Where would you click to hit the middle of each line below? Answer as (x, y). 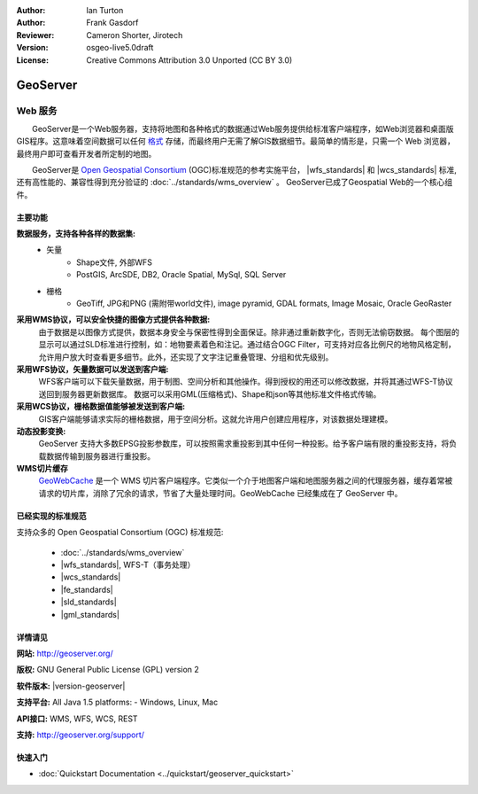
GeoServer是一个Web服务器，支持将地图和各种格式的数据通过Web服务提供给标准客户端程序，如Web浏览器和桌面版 (243, 128)
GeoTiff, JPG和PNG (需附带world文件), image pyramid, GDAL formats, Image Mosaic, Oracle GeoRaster (264, 304)
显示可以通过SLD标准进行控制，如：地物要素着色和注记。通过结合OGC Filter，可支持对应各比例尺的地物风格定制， (247, 345)
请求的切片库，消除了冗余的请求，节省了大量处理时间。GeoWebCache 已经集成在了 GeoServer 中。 (220, 493)
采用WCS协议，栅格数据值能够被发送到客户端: (101, 407)
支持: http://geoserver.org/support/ (81, 735)
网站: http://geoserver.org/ (65, 653)
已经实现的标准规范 (51, 516)
